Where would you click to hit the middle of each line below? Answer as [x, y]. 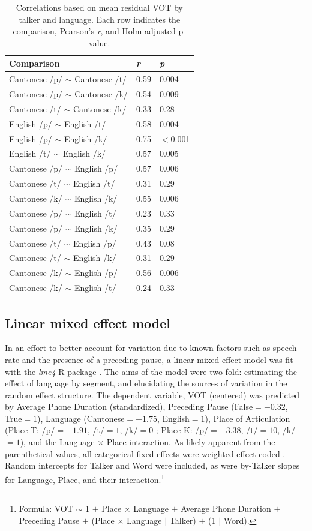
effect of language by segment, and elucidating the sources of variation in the [146, 383]
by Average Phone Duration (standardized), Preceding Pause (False [129, 406]
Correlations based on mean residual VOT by [99, 7]
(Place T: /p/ [30, 430]
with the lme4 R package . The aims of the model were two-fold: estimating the [151, 371]
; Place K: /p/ [182, 430]
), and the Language [57, 442]
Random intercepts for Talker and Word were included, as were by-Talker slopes [152, 465]
